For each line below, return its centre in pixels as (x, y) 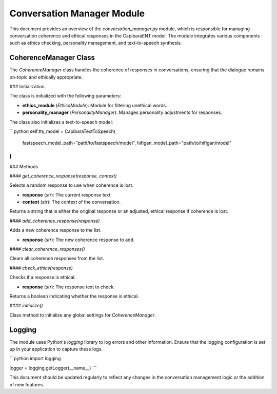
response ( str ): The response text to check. (68, 287)
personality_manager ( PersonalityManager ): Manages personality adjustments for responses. (122, 112)
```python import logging (35, 359)
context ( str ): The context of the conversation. (72, 202)
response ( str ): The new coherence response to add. (78, 240)
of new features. (27, 384)
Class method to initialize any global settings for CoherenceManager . (83, 315)
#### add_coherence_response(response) (55, 221)
